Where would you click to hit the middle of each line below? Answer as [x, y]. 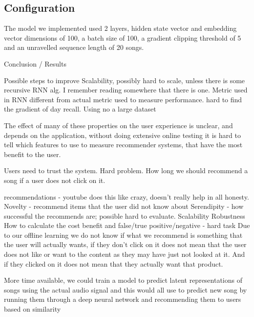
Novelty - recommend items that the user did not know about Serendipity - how [124, 206]
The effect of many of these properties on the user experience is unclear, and [118, 125]
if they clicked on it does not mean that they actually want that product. [114, 263]
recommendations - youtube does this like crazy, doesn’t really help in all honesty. [127, 196]
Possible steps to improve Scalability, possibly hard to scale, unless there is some [125, 80]
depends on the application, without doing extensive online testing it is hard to [122, 135]
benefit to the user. [32, 154]
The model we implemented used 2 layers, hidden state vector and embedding [120, 28]
